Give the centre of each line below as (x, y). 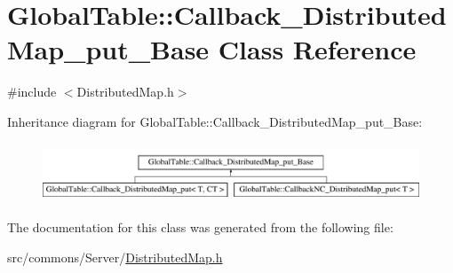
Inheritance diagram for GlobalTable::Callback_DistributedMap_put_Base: (215, 121)
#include (32, 92)
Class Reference (317, 49)
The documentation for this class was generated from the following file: (200, 227)
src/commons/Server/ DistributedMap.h (115, 257)
